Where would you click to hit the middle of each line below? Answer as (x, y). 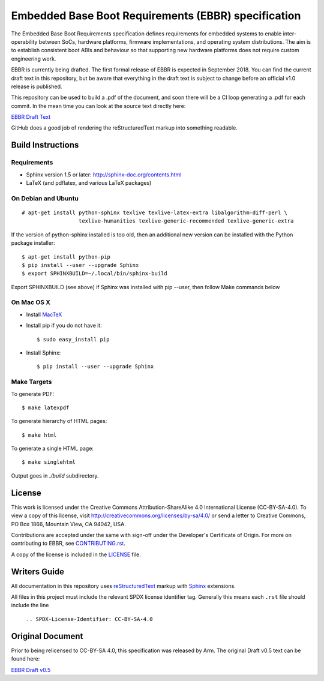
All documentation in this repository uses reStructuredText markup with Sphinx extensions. (124, 586)
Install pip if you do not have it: (64, 325)
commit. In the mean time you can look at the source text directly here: (98, 106)
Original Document (47, 636)
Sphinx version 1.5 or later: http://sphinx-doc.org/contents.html (104, 175)
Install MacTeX (44, 314)
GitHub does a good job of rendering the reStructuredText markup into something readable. (124, 128)
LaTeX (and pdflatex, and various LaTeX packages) (89, 183)
